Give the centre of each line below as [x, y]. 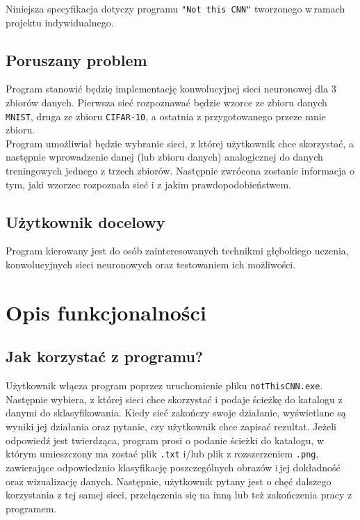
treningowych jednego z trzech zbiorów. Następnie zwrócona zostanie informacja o [180, 171]
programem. [31, 508]
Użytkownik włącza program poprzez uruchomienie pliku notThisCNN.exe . [164, 385]
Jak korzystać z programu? [105, 356]
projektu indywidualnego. [60, 22]
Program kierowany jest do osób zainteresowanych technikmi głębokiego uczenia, [177, 251]
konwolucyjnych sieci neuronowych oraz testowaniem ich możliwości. [151, 265]
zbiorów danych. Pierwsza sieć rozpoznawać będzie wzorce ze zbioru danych [166, 103]
